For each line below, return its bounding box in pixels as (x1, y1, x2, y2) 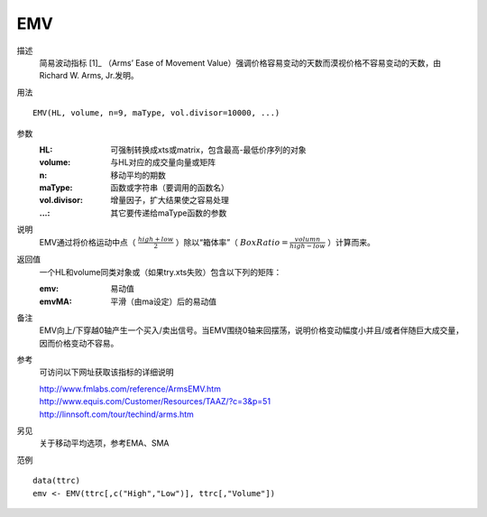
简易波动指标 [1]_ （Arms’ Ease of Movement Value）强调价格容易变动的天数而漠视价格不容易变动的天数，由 (39, 57, 442, 68)
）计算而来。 (327, 236, 376, 247)
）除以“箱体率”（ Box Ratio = (175, 236, 289, 247)
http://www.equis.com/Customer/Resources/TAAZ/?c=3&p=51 (39, 396, 271, 407)
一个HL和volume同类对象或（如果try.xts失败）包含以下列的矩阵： (39, 266, 282, 277)
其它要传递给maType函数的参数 (110, 208, 227, 218)
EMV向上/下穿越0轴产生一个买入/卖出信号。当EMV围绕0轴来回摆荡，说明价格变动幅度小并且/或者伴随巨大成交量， (39, 325, 464, 336)
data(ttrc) (32, 475, 81, 486)
